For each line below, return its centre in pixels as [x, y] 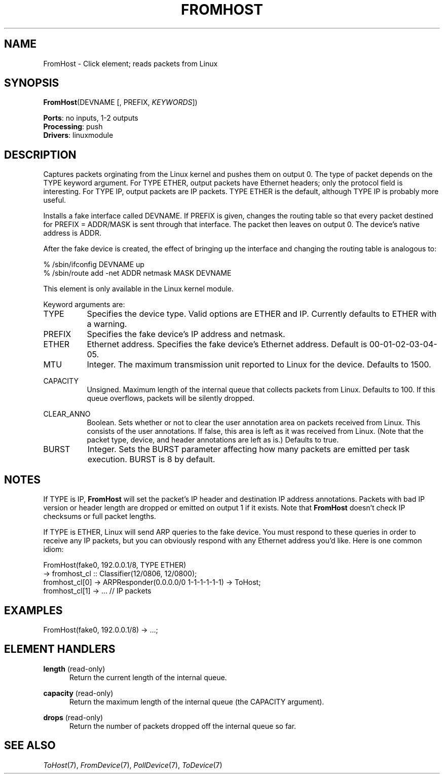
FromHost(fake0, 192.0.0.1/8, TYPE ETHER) [115, 565]
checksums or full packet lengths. [100, 516]
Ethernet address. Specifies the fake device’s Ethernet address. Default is [227, 344]
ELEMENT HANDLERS [60, 649]
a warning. [107, 324]
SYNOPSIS [32, 83]
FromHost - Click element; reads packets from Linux [131, 63]
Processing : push [73, 127]
